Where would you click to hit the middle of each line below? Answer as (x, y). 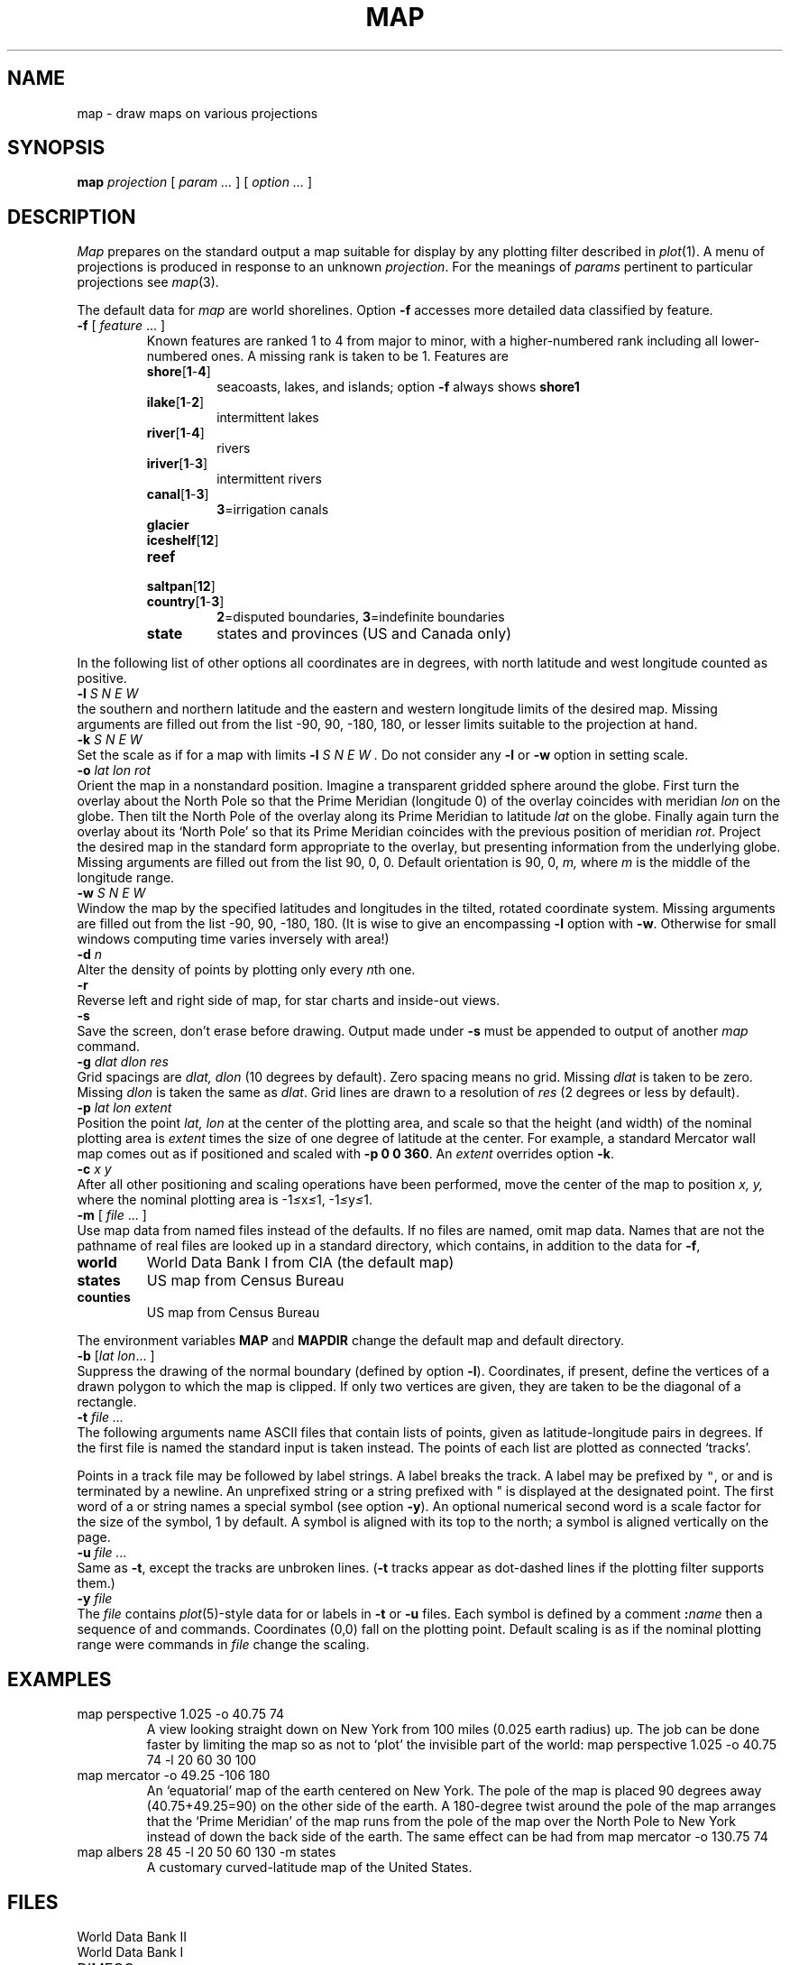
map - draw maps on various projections (197, 113)
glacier (168, 525)
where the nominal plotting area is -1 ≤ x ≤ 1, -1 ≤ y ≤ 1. (225, 1200)
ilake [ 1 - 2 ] (175, 402)
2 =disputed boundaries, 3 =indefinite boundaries (361, 617)
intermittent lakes (268, 418)
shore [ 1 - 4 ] (179, 372)
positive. (102, 678)
